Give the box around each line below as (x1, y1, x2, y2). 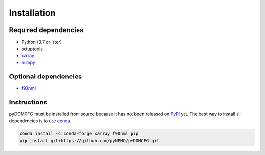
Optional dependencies (9, 73, 82, 81)
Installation (9, 7, 56, 18)
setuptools (21, 46, 43, 52)
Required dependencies (9, 26, 84, 34)
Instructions (9, 98, 48, 106)
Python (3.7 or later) (21, 39, 62, 45)
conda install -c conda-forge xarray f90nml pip (19, 131, 139, 137)
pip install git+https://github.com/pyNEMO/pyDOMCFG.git (19, 138, 159, 143)
